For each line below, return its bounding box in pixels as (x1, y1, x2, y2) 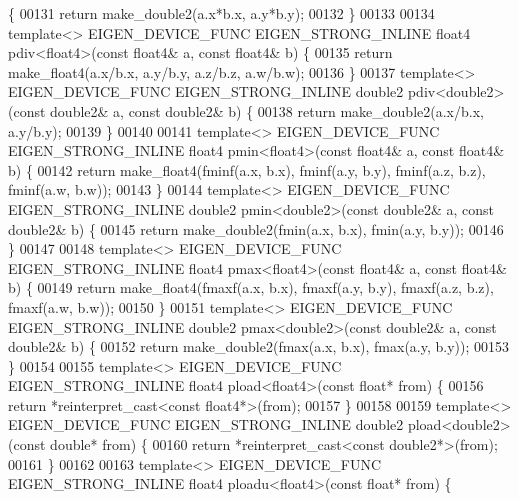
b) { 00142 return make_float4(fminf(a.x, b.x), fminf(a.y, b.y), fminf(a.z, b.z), (8, 159, 486, 180)
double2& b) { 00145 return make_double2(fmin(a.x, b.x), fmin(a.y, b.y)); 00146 (8, 218, 504, 239)
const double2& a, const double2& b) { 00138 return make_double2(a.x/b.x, (13, 100, 484, 121)
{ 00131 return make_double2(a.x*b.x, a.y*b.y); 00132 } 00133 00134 (8, 3, 435, 23)
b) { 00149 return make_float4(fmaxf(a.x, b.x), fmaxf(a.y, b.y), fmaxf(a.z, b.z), (8, 277, 494, 298)
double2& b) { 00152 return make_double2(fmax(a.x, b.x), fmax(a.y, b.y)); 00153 (8, 336, 510, 357)
